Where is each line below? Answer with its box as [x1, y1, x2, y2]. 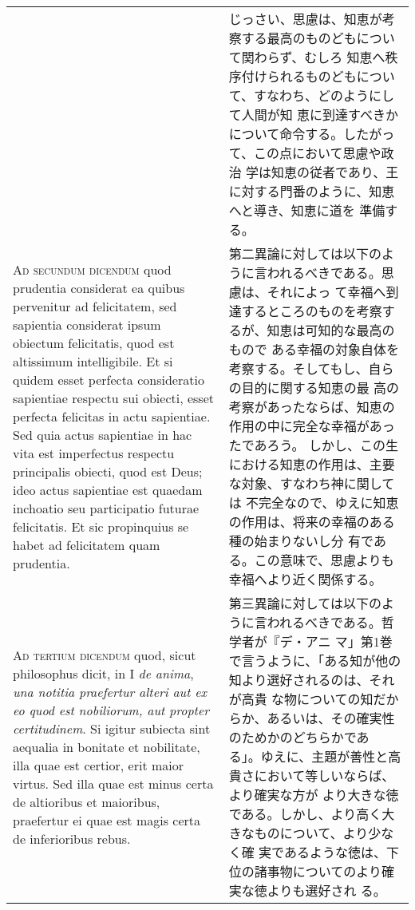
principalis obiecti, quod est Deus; [13, 461, 203, 481]
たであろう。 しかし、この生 [228, 436, 398, 454]
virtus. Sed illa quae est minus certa [13, 773, 214, 793]
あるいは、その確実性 [267, 709, 395, 727]
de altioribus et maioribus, [13, 792, 160, 811]
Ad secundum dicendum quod [13, 259, 172, 279]
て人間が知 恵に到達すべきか [228, 105, 398, 124]
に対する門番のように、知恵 [228, 182, 395, 200]
